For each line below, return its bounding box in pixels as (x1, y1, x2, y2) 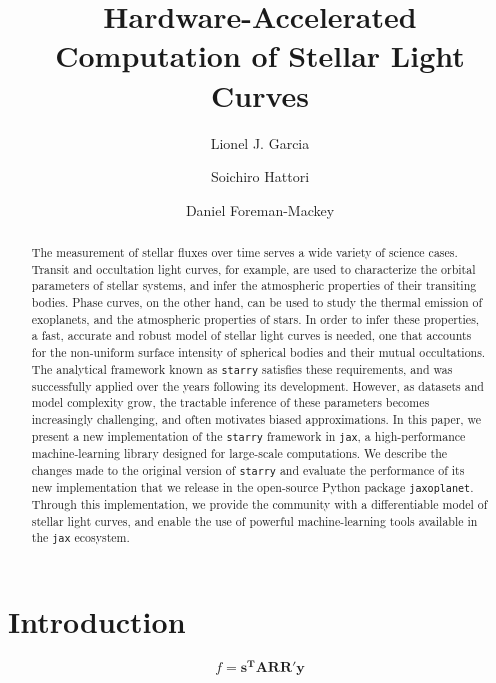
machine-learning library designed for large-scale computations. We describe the (31, 444, 448, 461)
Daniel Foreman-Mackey (185, 199, 335, 220)
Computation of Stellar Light (55, 35, 465, 76)
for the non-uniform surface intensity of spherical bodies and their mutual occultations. (31, 344, 486, 361)
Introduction (8, 601, 186, 642)
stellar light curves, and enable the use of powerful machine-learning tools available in (31, 512, 478, 529)
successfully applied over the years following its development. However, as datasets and (31, 377, 484, 394)
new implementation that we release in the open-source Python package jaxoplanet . (31, 478, 474, 495)
